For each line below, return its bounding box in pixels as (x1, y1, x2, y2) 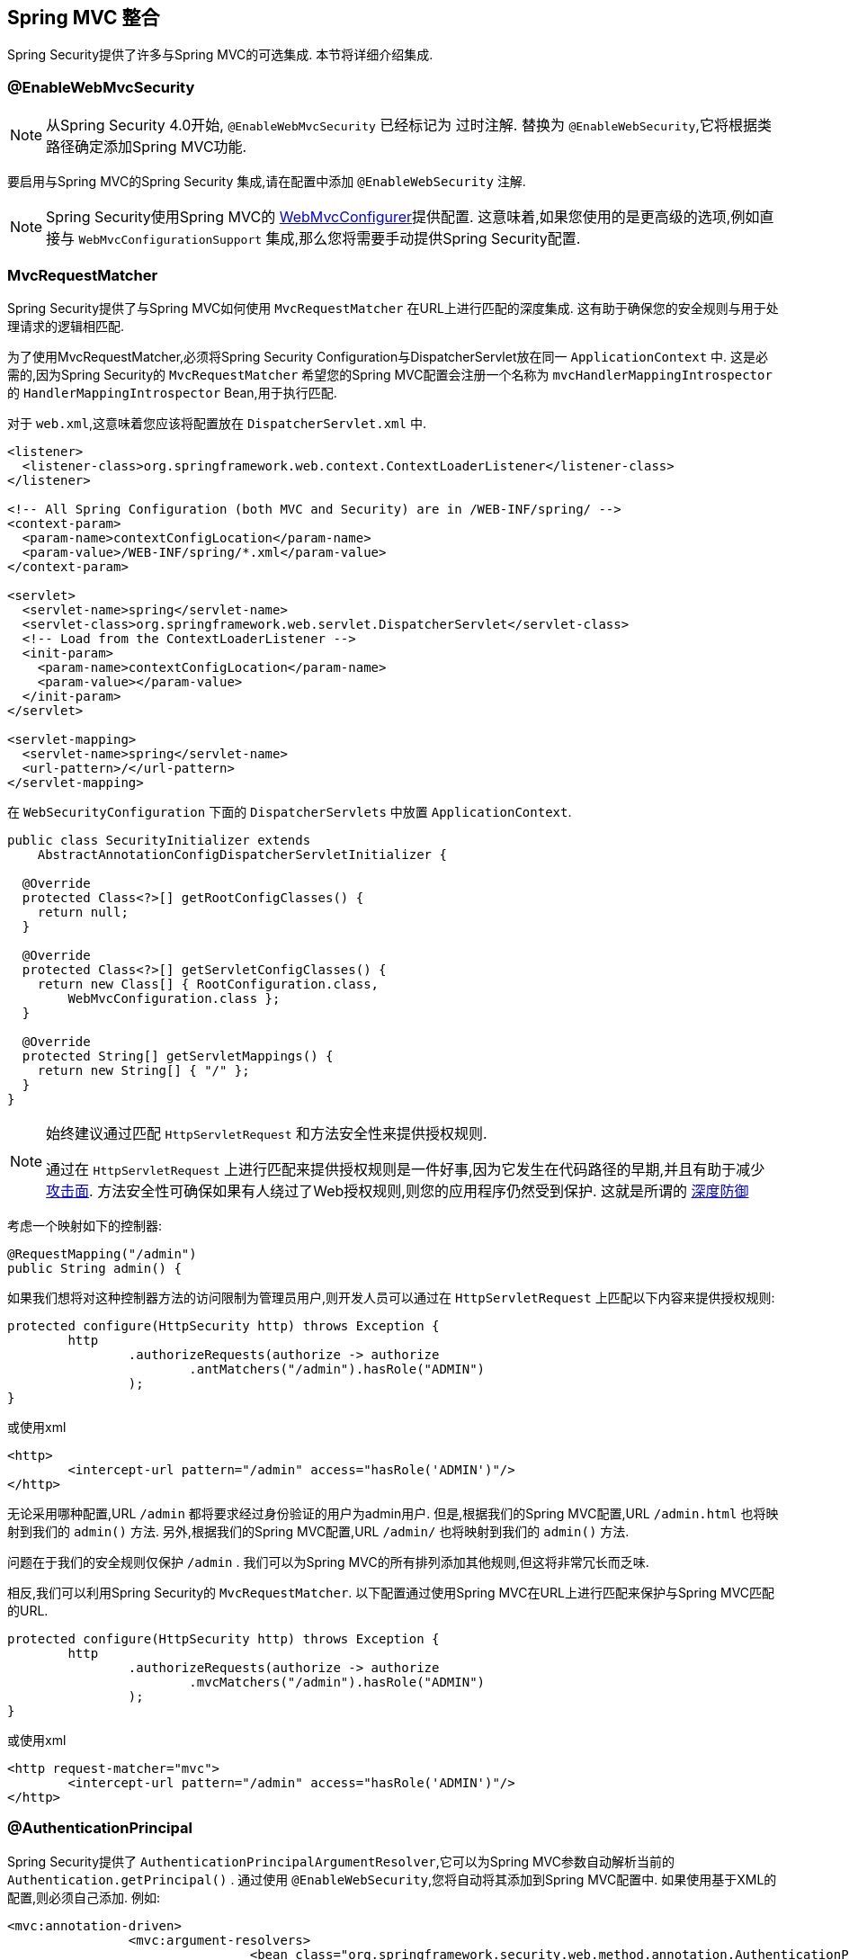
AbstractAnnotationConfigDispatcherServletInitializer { (37, 846, 447, 862)
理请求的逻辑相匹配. (7, 318, 125, 334)
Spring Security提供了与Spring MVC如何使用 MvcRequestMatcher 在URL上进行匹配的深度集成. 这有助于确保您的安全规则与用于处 (7, 300, 779, 316)
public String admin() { (7, 1260, 182, 1275)
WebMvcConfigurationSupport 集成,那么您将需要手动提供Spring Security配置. (78, 229, 581, 248)
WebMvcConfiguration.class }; (67, 990, 281, 1006)
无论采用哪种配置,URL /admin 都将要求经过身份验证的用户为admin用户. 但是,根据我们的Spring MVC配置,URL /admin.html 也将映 (7, 1505, 779, 1521)
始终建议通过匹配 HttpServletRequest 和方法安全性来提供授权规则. (46, 1123, 487, 1142)
